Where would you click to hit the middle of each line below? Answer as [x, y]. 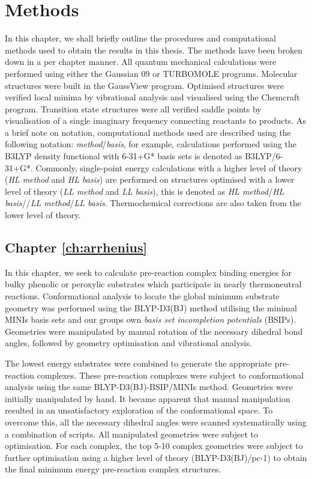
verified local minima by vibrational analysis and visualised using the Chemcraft [152, 97]
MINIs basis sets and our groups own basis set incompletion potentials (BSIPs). [151, 319]
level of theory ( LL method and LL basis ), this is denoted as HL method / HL [145, 191]
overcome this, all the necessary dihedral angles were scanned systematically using [156, 422]
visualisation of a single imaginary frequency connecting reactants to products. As [155, 121]
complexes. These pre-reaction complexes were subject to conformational [170, 375]
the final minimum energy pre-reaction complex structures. [113, 469]
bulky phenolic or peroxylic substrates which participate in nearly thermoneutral [153, 284]
